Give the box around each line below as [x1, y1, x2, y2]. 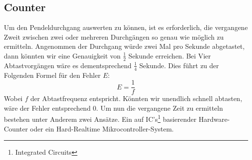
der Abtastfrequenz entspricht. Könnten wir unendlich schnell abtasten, [30, 93, 242, 103]
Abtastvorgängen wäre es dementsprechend [4, 60, 132, 70]
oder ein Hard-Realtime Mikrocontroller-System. [30, 123, 174, 133]
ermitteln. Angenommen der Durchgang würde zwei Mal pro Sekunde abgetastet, [4, 41, 245, 51]
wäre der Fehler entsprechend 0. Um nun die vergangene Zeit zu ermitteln [4, 102, 223, 113]
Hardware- [198, 114, 230, 124]
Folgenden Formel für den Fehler [4, 70, 101, 80]
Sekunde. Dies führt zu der [139, 60, 219, 70]
